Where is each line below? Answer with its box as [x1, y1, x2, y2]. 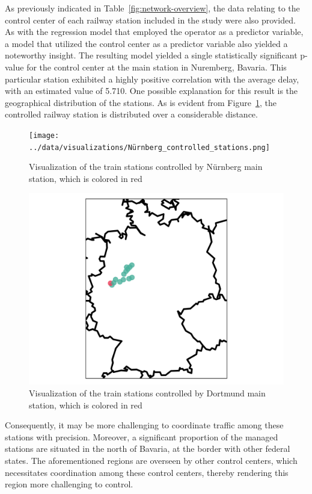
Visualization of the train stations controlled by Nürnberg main [29, 160, 263, 173]
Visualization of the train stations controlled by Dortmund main [29, 387, 266, 399]
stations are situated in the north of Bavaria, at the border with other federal [5, 442, 290, 455]
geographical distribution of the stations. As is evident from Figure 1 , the [5, 96, 277, 108]
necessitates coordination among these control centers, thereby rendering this [5, 466, 289, 478]
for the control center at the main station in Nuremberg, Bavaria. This [26, 60, 287, 73]
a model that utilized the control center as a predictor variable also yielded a [5, 37, 288, 49]
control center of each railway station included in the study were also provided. [5, 13, 296, 26]
